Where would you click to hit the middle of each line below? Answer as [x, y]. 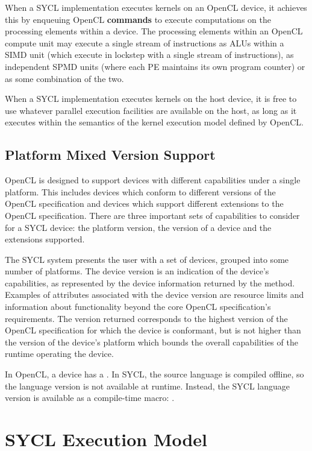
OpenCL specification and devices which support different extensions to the [144, 203]
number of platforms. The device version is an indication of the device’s [137, 271]
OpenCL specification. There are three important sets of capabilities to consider [152, 215]
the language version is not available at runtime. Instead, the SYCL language [148, 386]
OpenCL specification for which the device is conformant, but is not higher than [153, 330]
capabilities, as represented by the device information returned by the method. [150, 282]
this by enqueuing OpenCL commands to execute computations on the [138, 19]
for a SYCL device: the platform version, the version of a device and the [138, 227]
